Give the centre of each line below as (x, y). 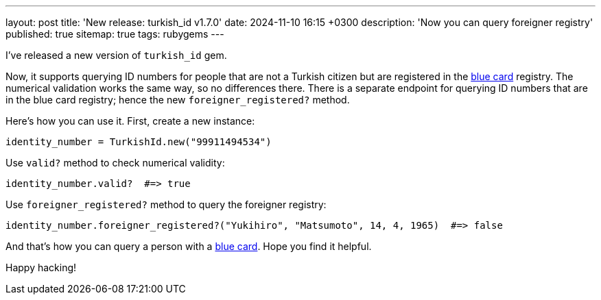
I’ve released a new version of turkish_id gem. (116, 55)
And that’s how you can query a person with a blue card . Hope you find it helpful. (189, 246)
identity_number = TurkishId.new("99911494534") (139, 142)
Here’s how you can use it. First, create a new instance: (130, 121)
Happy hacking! (41, 267)
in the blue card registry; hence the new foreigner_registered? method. (178, 100)
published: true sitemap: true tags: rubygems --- (115, 34)
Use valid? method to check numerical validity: (115, 163)
